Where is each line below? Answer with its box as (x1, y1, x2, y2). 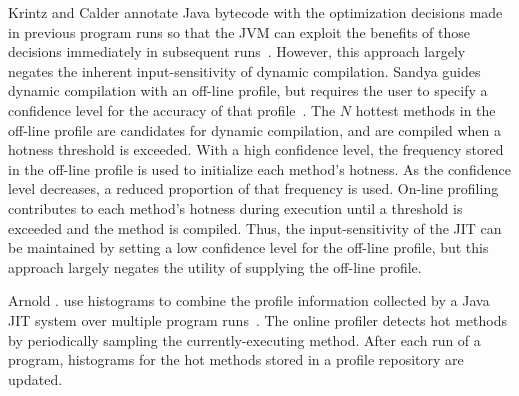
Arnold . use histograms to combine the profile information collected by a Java (8, 290, 490, 311)
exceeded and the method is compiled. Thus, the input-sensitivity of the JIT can (8, 217, 502, 238)
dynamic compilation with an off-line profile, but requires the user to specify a (8, 80, 488, 101)
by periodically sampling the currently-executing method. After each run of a (8, 329, 481, 350)
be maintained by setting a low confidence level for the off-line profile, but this (8, 237, 489, 258)
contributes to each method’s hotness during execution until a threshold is (8, 197, 463, 218)
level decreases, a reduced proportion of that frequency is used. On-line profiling (8, 178, 499, 199)
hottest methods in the (355, 99, 496, 120)
